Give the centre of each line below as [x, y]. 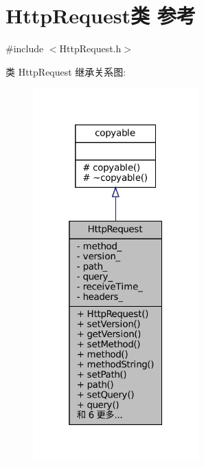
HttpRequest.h [90, 48]
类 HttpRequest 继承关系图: [66, 71]
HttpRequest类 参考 [101, 15]
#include [25, 48]
